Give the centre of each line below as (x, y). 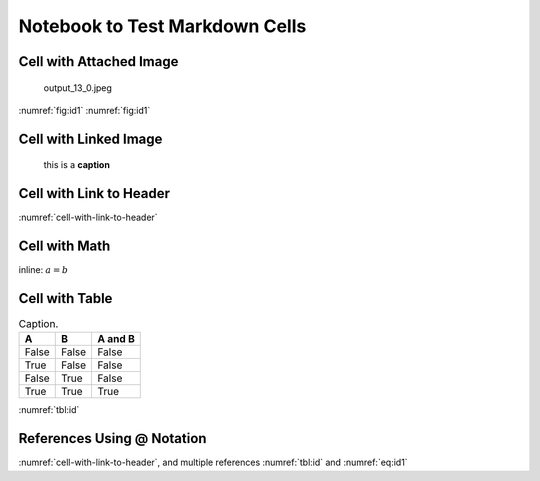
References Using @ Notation (112, 438)
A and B (116, 339)
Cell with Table (65, 298)
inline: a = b (43, 270)
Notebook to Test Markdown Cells (162, 26)
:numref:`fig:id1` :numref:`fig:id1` (84, 110)
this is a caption (76, 165)
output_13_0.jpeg (77, 87)
